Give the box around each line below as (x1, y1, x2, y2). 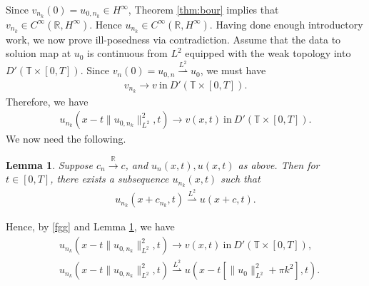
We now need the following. (6, 131, 126, 146)
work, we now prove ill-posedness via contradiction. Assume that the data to (6, 31, 341, 46)
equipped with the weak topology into (185, 46, 351, 61)
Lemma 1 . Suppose (6, 157, 93, 172)
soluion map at (6, 46, 71, 61)
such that (221, 171, 261, 186)
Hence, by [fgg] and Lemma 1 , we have (6, 219, 175, 234)
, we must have (200, 63, 266, 78)
